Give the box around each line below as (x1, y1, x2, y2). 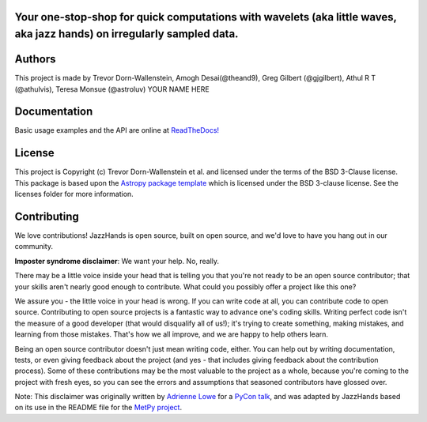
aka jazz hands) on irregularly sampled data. (14, 28, 239, 41)
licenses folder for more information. (14, 190, 134, 199)
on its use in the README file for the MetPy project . (14, 403, 182, 413)
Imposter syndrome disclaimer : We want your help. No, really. (14, 256, 220, 266)
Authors (14, 52, 56, 66)
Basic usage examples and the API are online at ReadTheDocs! (14, 126, 220, 135)
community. (14, 242, 53, 251)
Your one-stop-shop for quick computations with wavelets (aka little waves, (14, 10, 397, 24)
